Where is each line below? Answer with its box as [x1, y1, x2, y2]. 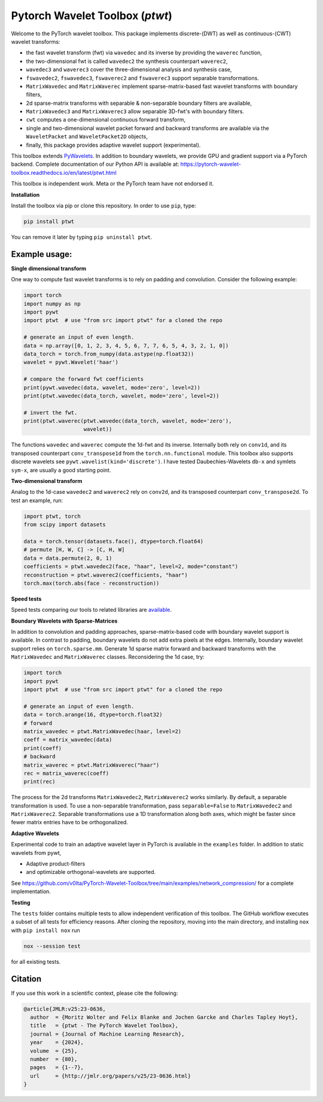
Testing [11, 898, 31, 906]
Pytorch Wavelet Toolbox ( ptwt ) [11, 9, 173, 22]
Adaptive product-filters [26, 860, 86, 867]
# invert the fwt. [23, 409, 78, 416]
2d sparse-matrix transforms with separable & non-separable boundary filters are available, [26, 99, 252, 107]
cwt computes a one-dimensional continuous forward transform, [26, 116, 185, 123]
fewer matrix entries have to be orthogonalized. [11, 819, 129, 826]
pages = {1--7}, [30, 1064, 84, 1071]
